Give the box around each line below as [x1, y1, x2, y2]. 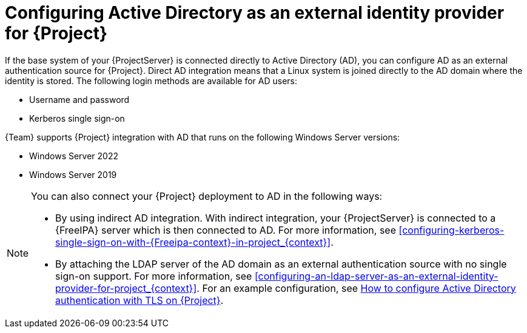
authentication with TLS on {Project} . [55, 294, 224, 306]
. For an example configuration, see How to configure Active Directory [196, 282, 516, 294]
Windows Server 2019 [29, 169, 117, 180]
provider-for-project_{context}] [55, 282, 197, 294]
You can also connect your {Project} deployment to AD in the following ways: [31, 190, 383, 202]
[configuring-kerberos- [398, 223, 505, 236]
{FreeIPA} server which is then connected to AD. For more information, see [55, 223, 396, 236]
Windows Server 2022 [29, 150, 118, 161]
